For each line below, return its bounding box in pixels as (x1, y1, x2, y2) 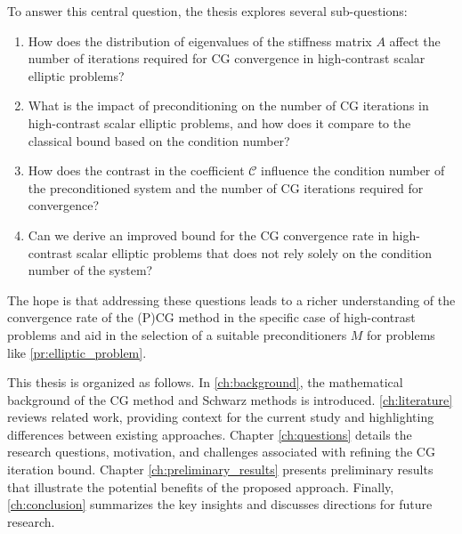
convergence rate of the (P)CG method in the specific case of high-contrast (7, 308, 416, 327)
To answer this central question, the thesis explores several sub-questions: (7, 2, 408, 20)
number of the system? (28, 261, 153, 279)
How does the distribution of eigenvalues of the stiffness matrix (28, 31, 372, 50)
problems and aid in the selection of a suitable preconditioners (7, 325, 347, 344)
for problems (367, 325, 435, 344)
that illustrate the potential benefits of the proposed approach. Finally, (7, 477, 394, 496)
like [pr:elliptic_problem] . (7, 343, 147, 361)
